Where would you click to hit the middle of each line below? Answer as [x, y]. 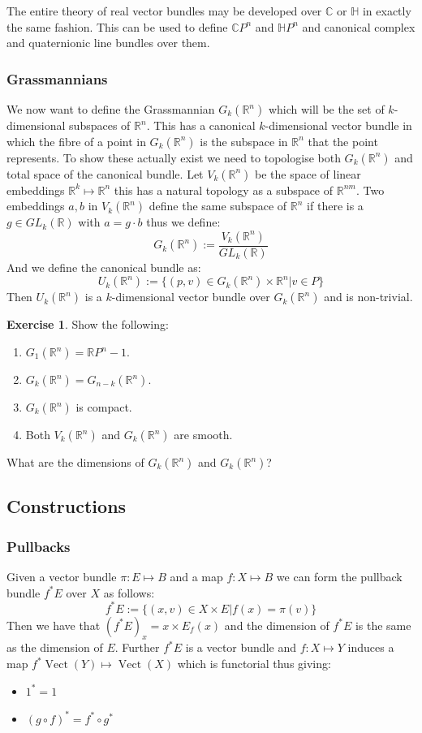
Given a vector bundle [62, 576]
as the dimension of [55, 647]
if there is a [335, 206]
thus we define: [183, 222]
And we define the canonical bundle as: [104, 267]
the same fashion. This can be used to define [117, 26]
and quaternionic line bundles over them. [108, 43]
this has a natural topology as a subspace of [224, 190]
